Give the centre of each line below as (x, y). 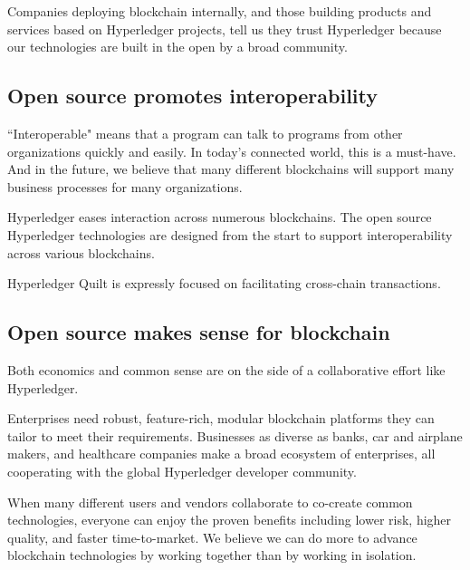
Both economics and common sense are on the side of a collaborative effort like (226, 369)
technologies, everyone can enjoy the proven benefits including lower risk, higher (230, 520)
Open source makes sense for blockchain (199, 332)
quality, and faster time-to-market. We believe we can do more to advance (212, 537)
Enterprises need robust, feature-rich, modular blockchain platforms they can (221, 418)
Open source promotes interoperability (193, 96)
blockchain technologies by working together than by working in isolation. (212, 555)
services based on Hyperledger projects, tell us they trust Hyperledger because (225, 29)
